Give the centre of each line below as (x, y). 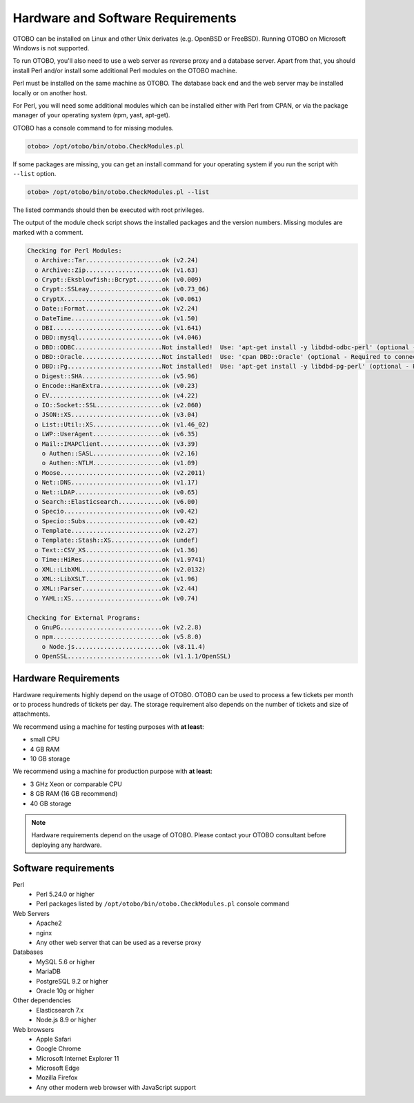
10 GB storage (50, 759)
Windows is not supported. (51, 48)
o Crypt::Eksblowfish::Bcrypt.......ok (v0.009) (119, 279)
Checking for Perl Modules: (75, 251)
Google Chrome (59, 1048)
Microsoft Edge (58, 1068)
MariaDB (49, 972)
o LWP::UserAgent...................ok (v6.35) (117, 434)
